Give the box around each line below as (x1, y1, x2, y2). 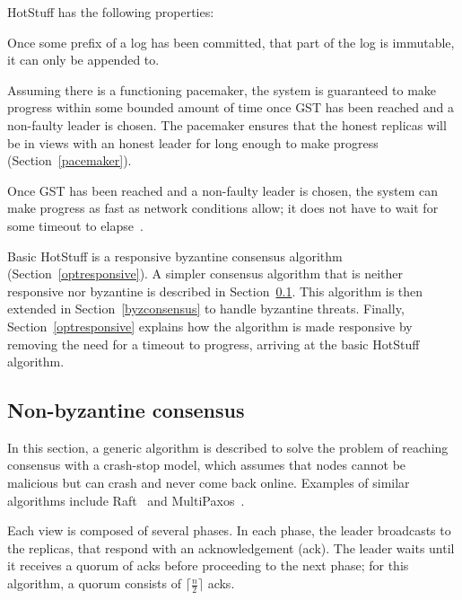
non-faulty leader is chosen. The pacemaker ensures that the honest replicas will (7, 115, 447, 134)
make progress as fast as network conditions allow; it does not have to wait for (7, 199, 439, 217)
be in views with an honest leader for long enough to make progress (7, 133, 379, 152)
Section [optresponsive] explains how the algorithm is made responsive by (7, 316, 413, 335)
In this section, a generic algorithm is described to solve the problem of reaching (7, 437, 449, 456)
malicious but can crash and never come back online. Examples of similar (7, 473, 410, 492)
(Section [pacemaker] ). (7, 151, 132, 170)
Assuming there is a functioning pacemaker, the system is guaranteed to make (7, 80, 437, 99)
